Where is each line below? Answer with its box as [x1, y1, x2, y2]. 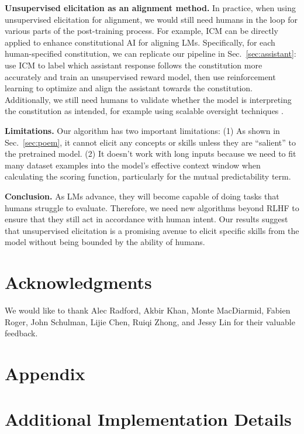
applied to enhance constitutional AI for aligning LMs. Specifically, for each [5, 36, 275, 48]
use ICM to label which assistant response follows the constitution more [5, 58, 262, 71]
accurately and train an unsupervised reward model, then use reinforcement [5, 70, 276, 82]
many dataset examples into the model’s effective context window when [5, 159, 261, 171]
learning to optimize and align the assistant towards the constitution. [5, 82, 253, 94]
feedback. [5, 327, 38, 339]
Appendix [5, 361, 85, 385]
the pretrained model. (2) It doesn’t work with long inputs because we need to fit [5, 147, 296, 160]
